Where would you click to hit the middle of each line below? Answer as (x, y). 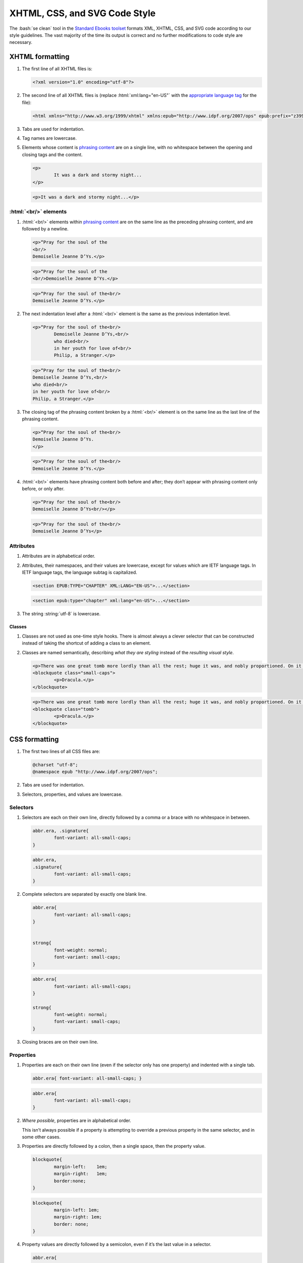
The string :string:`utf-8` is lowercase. (61, 614)
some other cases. (41, 1137)
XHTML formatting (39, 57)
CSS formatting (34, 739)
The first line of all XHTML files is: (57, 69)
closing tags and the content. (52, 155)
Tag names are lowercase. (49, 138)
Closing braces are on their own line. (60, 1042)
